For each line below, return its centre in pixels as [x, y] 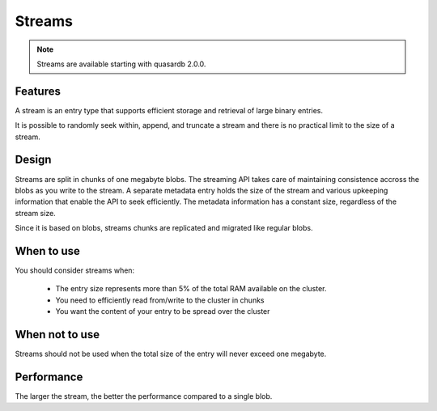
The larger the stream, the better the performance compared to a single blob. [144, 396]
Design [33, 160]
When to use [48, 251]
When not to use [57, 335]
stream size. [35, 213]
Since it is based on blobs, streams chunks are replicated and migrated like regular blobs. [164, 228]
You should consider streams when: [75, 270]
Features [38, 91]
